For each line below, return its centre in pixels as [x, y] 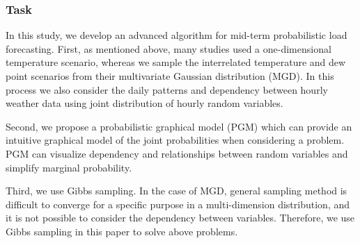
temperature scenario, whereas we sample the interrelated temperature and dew [176, 62]
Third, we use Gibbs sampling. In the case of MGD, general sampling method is [177, 191]
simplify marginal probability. [69, 167]
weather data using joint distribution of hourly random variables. [144, 103]
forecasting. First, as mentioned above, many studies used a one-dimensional [169, 48]
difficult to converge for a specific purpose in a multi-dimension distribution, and [178, 204]
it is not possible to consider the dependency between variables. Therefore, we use [180, 218]
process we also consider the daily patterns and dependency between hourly [167, 89]
